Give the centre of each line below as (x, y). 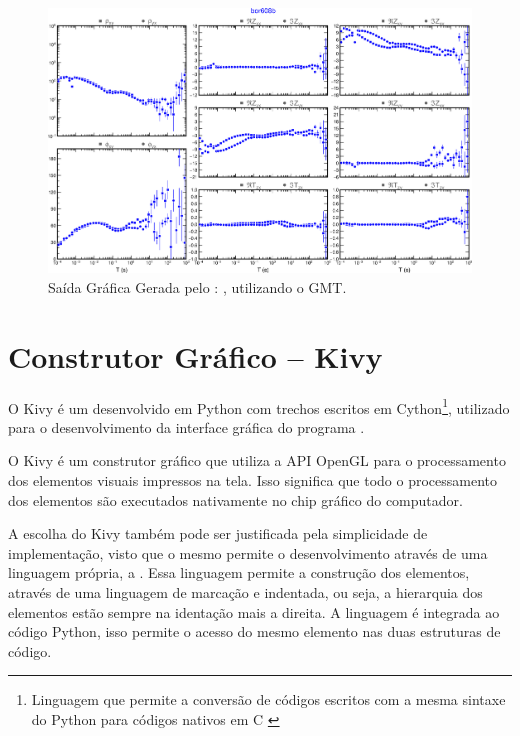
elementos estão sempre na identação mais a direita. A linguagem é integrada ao (254, 611)
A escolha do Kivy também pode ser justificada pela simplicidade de (218, 533)
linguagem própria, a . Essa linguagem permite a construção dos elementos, (239, 572)
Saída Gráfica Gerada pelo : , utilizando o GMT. (197, 286)
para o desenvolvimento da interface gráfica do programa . (186, 426)
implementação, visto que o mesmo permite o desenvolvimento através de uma (248, 552)
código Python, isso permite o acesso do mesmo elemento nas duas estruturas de (254, 631)
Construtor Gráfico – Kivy (195, 355)
